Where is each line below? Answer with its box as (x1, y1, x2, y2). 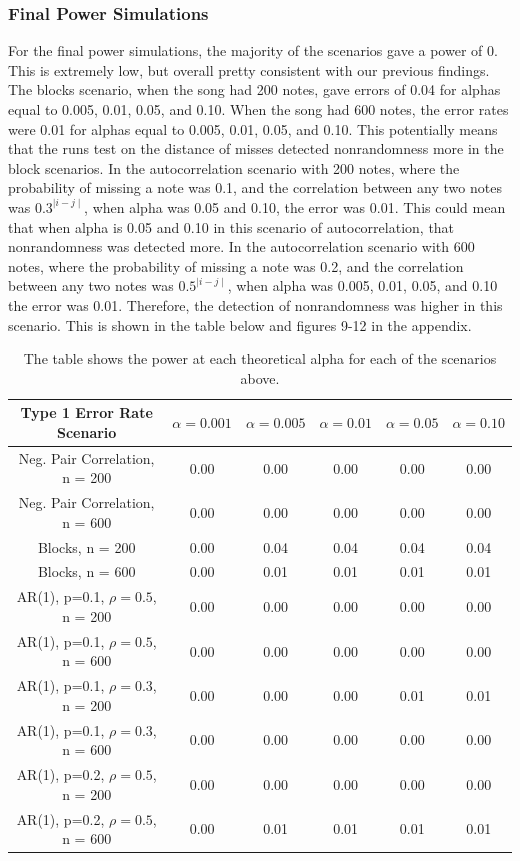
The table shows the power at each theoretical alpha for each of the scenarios (23, 348, 497, 369)
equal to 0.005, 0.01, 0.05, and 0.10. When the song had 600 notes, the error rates (8, 99, 509, 119)
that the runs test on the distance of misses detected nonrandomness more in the (8, 138, 504, 159)
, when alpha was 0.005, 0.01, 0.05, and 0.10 (227, 275, 498, 296)
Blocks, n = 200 (37, 536, 136, 557)
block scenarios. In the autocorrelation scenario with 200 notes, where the (8, 157, 460, 178)
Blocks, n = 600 (37, 561, 136, 582)
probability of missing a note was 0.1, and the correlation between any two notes (8, 177, 502, 198)
